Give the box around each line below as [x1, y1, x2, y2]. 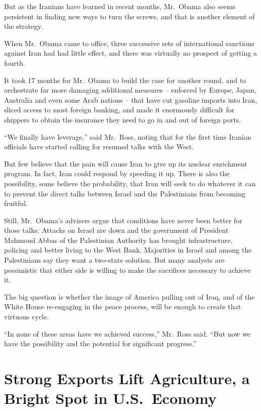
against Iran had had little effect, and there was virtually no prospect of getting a [4, 48, 257, 58]
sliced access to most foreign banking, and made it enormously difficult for [4, 104, 235, 115]
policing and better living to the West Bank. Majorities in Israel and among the [4, 244, 252, 255]
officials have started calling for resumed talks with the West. [4, 141, 194, 152]
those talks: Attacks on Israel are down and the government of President [4, 225, 229, 235]
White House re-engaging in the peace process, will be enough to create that [4, 301, 241, 312]
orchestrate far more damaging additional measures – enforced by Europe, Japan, [4, 85, 256, 95]
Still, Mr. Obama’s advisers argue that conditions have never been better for [4, 215, 243, 225]
